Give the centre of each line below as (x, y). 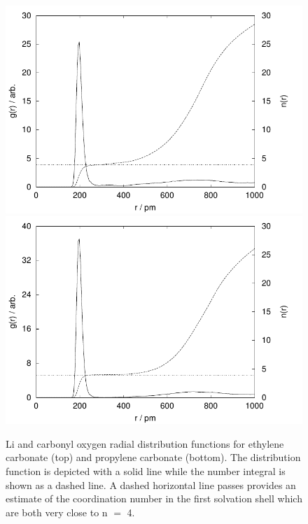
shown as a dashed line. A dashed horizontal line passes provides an (151, 484)
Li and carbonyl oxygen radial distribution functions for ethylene (145, 443)
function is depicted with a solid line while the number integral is (146, 470)
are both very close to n (57, 512)
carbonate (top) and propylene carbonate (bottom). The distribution (153, 457)
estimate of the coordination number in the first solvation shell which (154, 498)
